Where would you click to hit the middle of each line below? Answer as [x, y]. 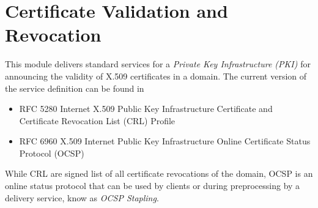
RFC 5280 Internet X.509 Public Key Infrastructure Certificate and [146, 109]
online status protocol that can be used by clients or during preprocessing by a [153, 186]
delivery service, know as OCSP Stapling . [82, 197]
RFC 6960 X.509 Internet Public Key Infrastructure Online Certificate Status [165, 141]
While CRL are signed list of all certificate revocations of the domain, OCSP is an [159, 173]
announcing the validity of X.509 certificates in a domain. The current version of [156, 76]
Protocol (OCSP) [52, 153]
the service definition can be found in [75, 88]
